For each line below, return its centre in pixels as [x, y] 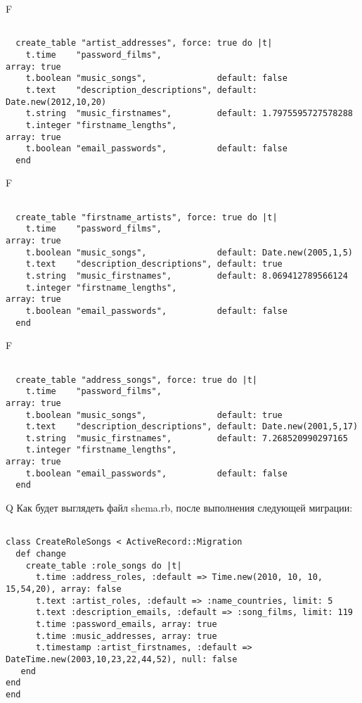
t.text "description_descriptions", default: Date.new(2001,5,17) [192, 427]
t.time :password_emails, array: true [126, 624]
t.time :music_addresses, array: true [126, 636]
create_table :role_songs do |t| [104, 565]
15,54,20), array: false [64, 589]
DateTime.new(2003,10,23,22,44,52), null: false [122, 659]
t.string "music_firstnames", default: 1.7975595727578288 [189, 114]
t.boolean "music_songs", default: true [154, 415]
